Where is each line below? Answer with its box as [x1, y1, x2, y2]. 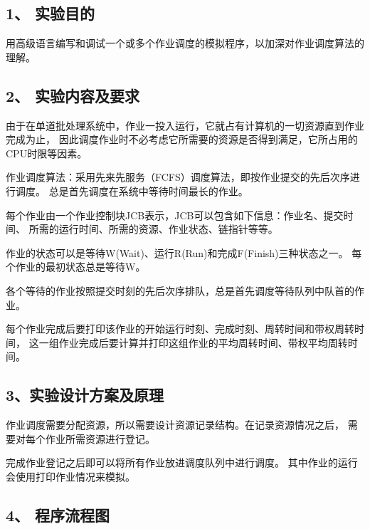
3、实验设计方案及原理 [6, 384, 164, 406]
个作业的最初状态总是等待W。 [6, 259, 146, 274]
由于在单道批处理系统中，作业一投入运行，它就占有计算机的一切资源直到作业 [6, 117, 364, 132]
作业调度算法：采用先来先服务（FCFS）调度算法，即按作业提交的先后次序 [6, 169, 350, 184]
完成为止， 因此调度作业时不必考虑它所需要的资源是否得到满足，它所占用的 [6, 132, 358, 147]
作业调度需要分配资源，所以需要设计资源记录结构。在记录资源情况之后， [6, 417, 344, 432]
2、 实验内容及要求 [6, 84, 140, 106]
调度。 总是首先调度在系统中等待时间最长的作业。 [15, 183, 248, 198]
